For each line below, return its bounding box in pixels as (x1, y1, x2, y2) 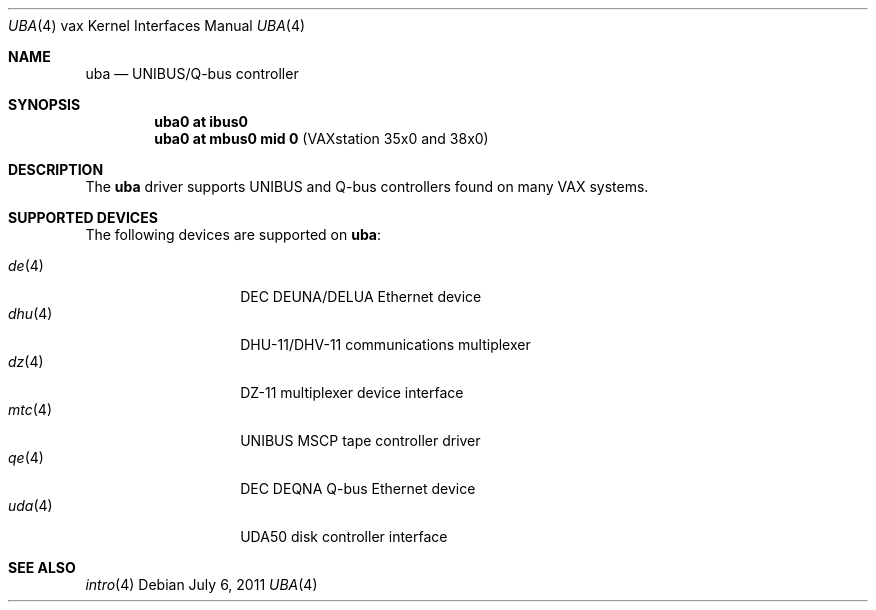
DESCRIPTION (8, 161, 104, 178)
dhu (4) (8, 305, 53, 322)
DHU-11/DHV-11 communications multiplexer (240, 336, 531, 353)
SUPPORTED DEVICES (8, 209, 158, 226)
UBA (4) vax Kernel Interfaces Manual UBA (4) (8, 17, 306, 34)
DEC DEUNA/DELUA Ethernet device (240, 288, 482, 305)
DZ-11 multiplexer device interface (240, 384, 464, 401)
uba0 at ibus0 (154, 113, 248, 130)
